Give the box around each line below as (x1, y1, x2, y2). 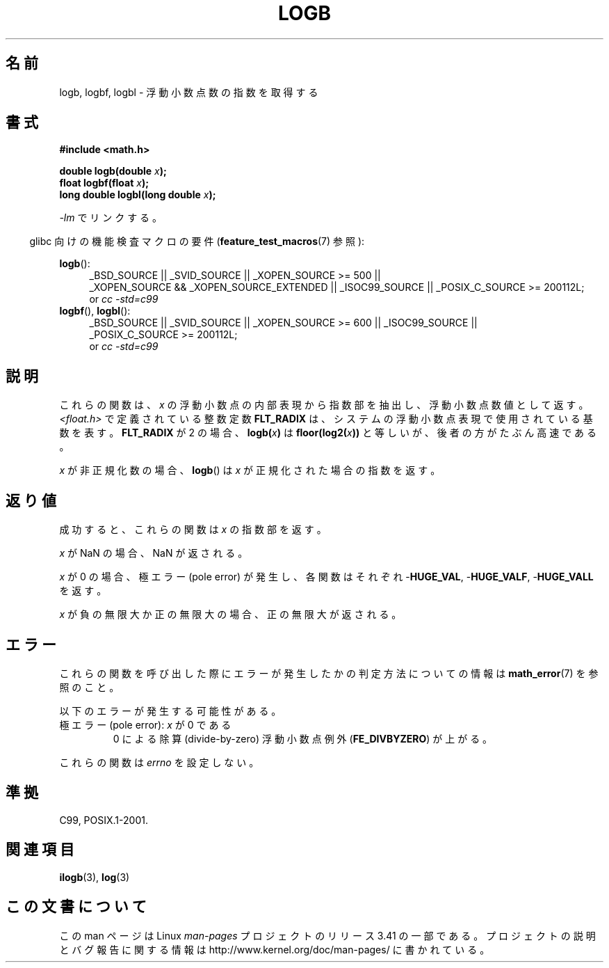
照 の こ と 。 (59, 681, 120, 693)
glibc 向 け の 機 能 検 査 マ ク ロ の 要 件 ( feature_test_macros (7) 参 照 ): (29, 235, 365, 248)
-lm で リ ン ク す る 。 (59, 212, 163, 224)
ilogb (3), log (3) (59, 871, 130, 883)
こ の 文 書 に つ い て (6, 898, 147, 916)
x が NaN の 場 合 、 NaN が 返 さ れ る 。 (59, 547, 248, 560)
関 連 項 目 (6, 841, 74, 859)
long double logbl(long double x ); (59, 189, 216, 201)
